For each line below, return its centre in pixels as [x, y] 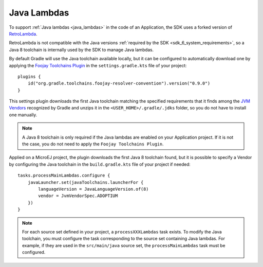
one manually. [23, 115]
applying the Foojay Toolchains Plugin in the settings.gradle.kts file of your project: [98, 65]
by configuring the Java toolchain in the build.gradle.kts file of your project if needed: [100, 164]
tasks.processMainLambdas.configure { [64, 176]
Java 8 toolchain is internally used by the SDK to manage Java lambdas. [81, 50]
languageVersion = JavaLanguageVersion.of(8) [93, 189]
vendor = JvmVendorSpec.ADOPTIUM [78, 196]
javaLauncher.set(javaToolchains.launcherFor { [85, 182]
